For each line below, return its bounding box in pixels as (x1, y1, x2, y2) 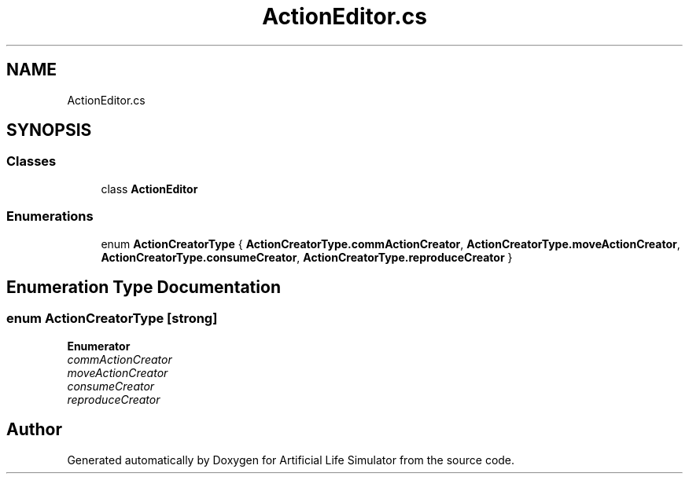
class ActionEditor (101, 181, 198, 196)
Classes (6, 153, 57, 170)
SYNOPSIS (6, 120, 92, 141)
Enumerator (67, 339, 131, 353)
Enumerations (6, 208, 94, 225)
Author (6, 420, 62, 440)
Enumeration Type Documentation (6, 277, 281, 297)
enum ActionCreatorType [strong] (6, 310, 218, 327)
